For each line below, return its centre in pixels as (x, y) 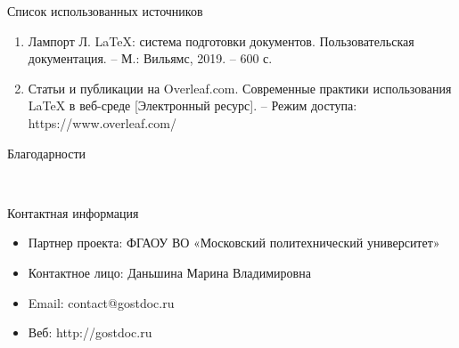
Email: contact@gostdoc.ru (101, 302)
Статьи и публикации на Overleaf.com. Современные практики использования (240, 88)
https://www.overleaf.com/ (102, 122)
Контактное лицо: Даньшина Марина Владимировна (169, 272)
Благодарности (47, 153)
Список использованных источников (105, 11)
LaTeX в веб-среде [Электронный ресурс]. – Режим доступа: (193, 105)
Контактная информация (73, 212)
